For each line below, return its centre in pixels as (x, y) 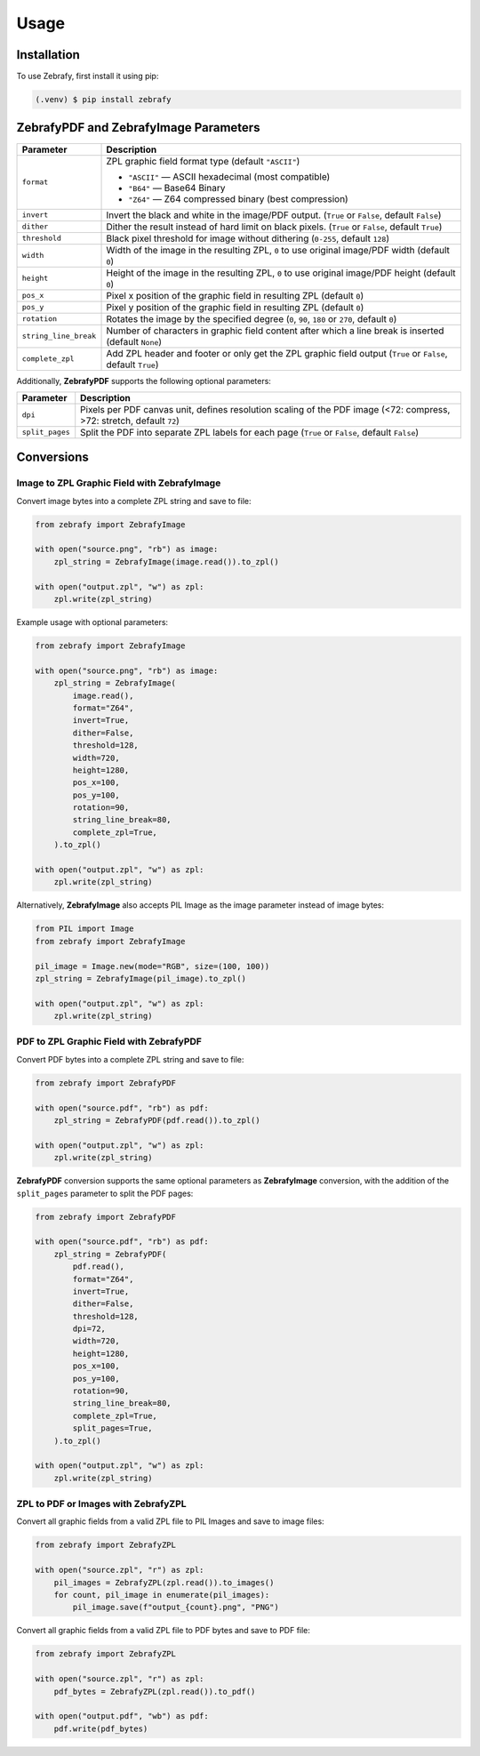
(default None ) (134, 341)
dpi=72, (89, 1329)
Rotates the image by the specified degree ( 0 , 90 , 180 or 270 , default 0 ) (252, 318)
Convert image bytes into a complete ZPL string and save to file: (134, 501)
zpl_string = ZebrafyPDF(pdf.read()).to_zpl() (157, 1121)
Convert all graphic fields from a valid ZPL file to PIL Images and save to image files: (170, 1521)
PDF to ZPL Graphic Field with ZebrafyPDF (109, 1042)
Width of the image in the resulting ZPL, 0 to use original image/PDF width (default (278, 250)
